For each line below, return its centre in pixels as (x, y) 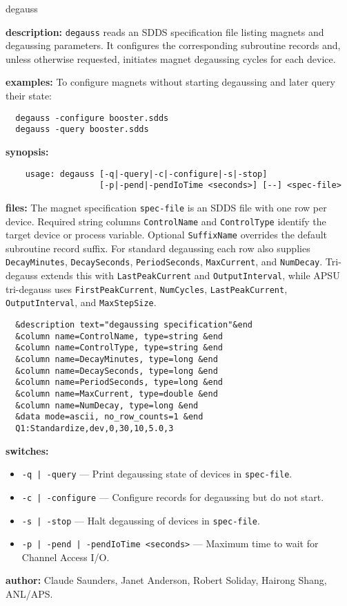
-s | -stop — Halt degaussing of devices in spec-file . (141, 520)
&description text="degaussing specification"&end (134, 325)
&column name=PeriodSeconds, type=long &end (119, 382)
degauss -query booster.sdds (82, 130)
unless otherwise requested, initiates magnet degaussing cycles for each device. (171, 58)
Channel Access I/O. (66, 557)
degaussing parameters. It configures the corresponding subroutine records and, (173, 45)
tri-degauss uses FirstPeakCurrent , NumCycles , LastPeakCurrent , (147, 288)
